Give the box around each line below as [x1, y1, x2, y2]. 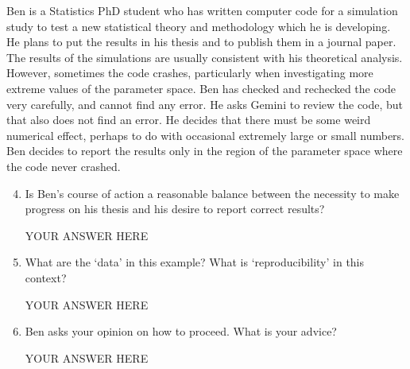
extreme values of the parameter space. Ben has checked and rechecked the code [6, 80, 396, 96]
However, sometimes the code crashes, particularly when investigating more [6, 64, 373, 81]
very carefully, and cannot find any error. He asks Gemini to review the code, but [6, 95, 404, 112]
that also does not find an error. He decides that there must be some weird [6, 111, 371, 128]
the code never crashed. [6, 157, 121, 174]
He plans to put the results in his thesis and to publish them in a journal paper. [6, 33, 396, 50]
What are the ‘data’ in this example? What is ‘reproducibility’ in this [25, 254, 365, 270]
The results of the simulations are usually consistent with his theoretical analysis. [6, 49, 403, 65]
